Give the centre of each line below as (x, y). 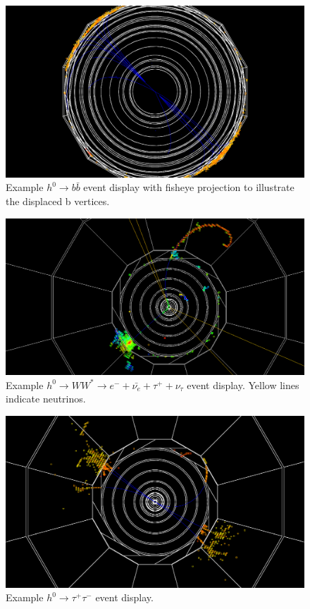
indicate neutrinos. (46, 399)
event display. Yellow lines (243, 385)
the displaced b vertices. (58, 201)
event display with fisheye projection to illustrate (189, 187)
